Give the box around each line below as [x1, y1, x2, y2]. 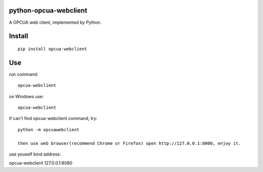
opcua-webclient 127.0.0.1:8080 [9, 160, 73, 166]
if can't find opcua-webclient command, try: [9, 116, 97, 121]
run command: [9, 71, 38, 77]
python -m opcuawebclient [18, 127, 80, 132]
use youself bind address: [9, 151, 61, 157]
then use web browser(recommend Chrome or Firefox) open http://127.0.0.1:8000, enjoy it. [18, 140, 241, 146]
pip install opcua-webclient [18, 46, 87, 52]
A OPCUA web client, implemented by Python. [9, 19, 102, 25]
